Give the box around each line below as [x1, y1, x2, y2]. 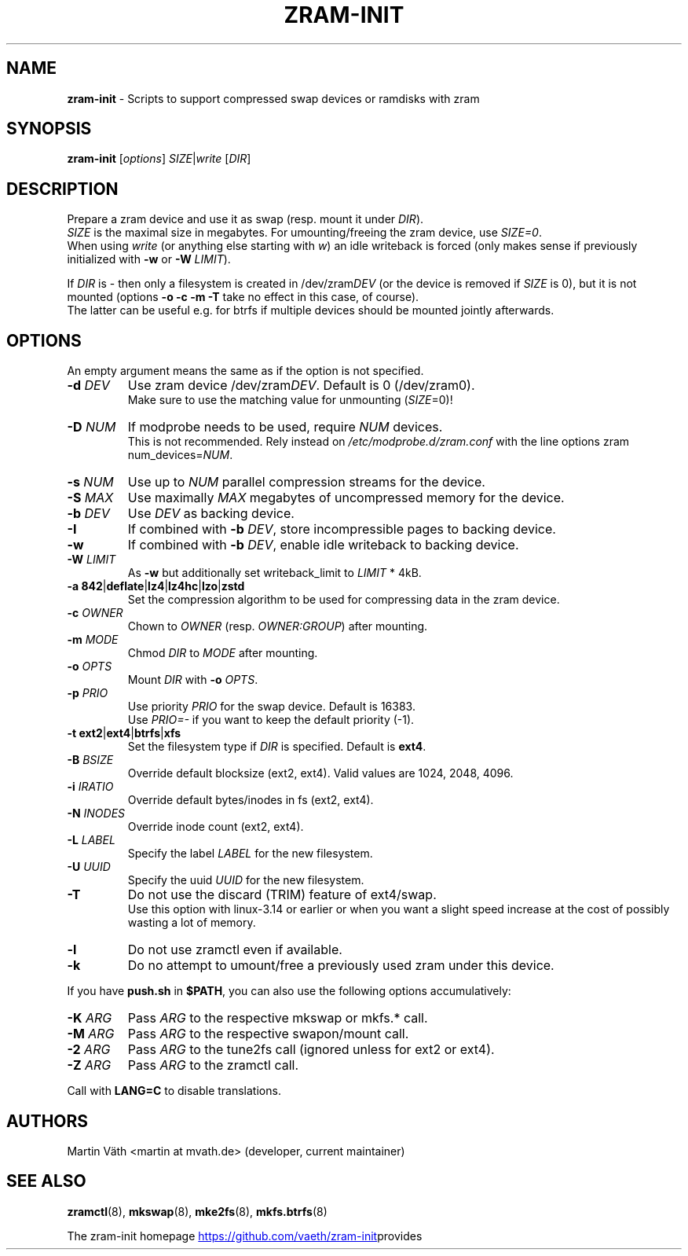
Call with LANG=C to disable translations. [67, 1084, 281, 1098]
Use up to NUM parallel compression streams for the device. [127, 474, 485, 490]
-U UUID [67, 860, 111, 874]
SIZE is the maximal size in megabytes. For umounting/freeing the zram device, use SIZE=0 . [67, 226, 542, 240]
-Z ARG [67, 1057, 112, 1074]
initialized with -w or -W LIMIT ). [67, 252, 231, 266]
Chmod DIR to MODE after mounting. [127, 646, 318, 660]
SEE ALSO [6, 1171, 86, 1192]
